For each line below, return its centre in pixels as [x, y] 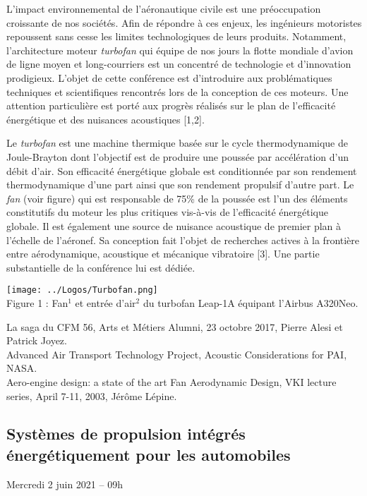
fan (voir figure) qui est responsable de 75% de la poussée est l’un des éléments [177, 198]
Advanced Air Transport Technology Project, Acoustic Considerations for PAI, [177, 354]
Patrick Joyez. [37, 340]
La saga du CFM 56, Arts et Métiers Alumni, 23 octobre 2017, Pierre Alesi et [175, 326]
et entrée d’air [106, 302]
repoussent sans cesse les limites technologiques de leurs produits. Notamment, [176, 36]
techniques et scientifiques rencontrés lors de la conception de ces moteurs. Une [178, 91]
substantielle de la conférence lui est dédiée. [101, 267]
